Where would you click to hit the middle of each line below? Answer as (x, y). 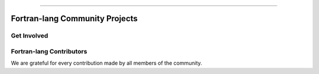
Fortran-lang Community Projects (74, 18)
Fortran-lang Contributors (49, 51)
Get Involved (30, 36)
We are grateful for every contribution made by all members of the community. (107, 63)
